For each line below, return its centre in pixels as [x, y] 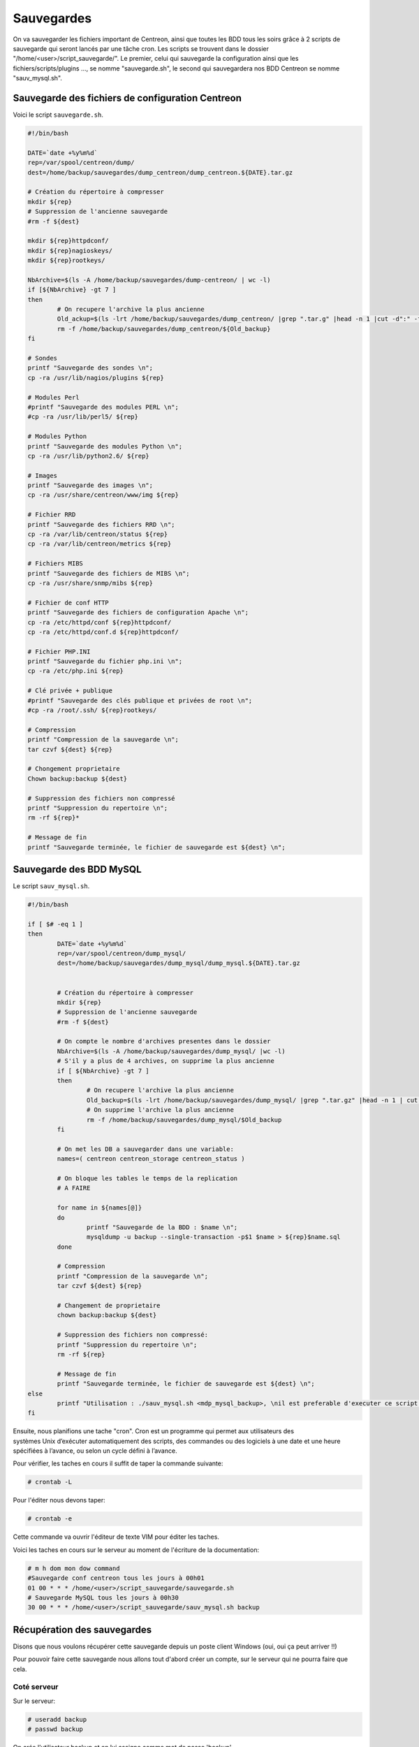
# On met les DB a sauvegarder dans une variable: [145, 1149]
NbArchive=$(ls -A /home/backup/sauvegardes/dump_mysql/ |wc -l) [171, 1051]
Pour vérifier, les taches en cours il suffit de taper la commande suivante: [118, 1463]
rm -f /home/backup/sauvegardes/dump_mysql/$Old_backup [184, 1119]
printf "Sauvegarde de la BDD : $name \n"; [162, 1227]
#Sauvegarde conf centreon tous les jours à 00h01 [116, 1578]
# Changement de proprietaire [109, 1306]
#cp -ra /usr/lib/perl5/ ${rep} [83, 417]
